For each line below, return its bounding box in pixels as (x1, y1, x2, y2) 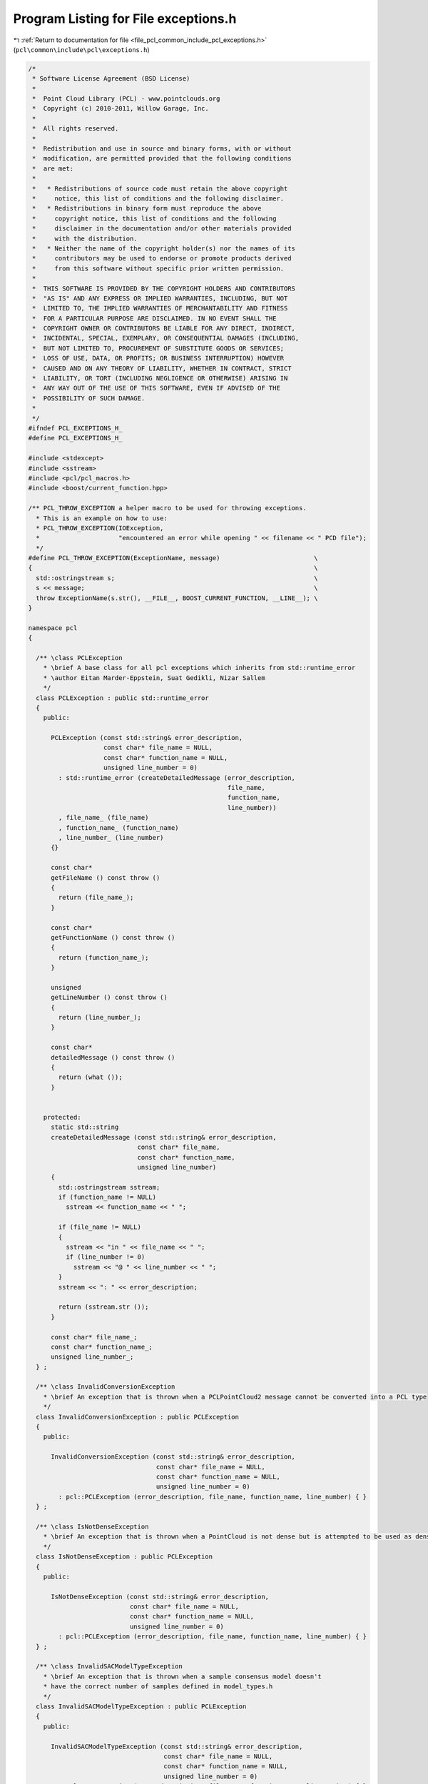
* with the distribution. (32, 234, 138, 243)
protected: (43, 1113, 81, 1121)
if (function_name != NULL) (58, 1193, 157, 1202)
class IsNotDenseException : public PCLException (36, 1553, 213, 1561)
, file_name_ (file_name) (58, 814, 149, 822)
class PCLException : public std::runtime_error (36, 694, 210, 702)
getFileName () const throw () (51, 873, 160, 881)
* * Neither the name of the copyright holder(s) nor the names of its (32, 244, 296, 253)
